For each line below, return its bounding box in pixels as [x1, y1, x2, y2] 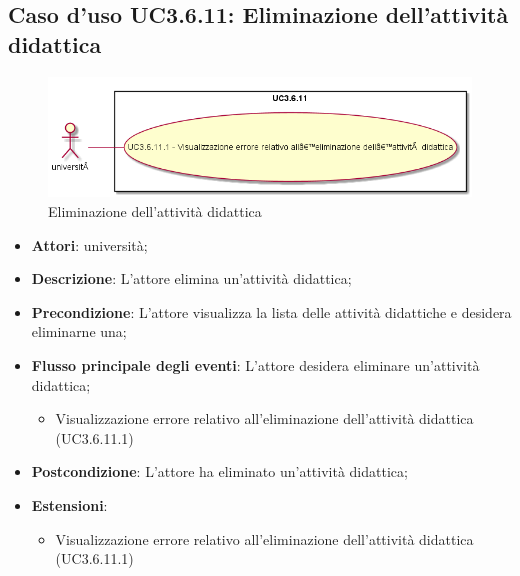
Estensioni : [31, 494, 108, 515]
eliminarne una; [31, 321, 127, 342]
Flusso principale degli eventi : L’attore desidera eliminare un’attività [31, 354, 480, 375]
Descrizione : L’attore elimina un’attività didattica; [31, 268, 352, 289]
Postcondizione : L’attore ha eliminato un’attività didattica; [31, 461, 408, 482]
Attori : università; [31, 234, 148, 255]
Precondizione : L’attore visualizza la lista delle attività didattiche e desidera [31, 301, 512, 322]
